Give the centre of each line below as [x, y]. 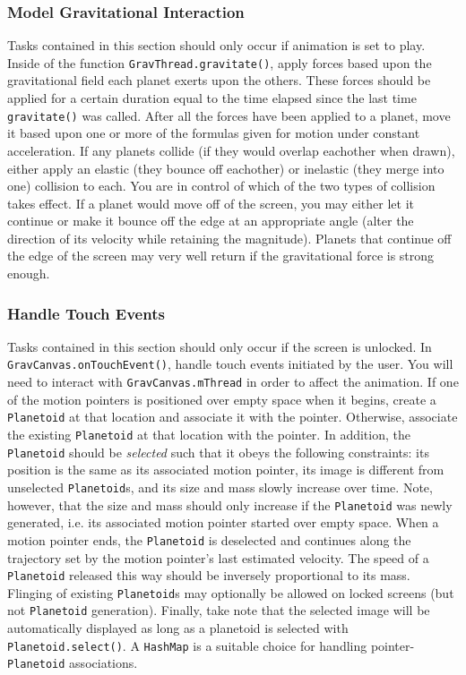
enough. [29, 273]
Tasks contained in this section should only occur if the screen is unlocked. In [220, 346]
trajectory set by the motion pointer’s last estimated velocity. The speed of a [218, 557]
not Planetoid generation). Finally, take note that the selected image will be [219, 610]
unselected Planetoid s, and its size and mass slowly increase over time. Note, [220, 487]
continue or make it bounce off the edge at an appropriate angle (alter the [211, 221]
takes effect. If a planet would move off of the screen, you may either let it [211, 203]
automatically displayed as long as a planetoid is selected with [178, 628]
